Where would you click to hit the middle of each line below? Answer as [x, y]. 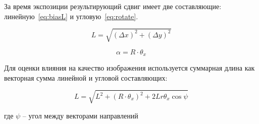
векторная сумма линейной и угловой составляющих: [86, 77]
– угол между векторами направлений [80, 115]
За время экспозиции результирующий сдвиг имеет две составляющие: [113, 6]
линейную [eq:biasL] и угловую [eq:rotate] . [71, 16]
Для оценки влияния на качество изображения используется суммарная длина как [129, 68]
